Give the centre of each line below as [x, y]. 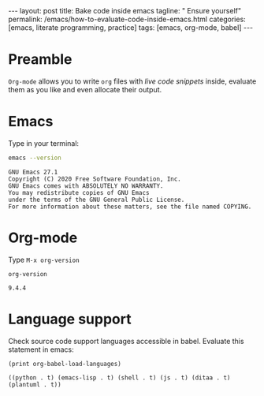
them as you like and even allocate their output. [85, 89]
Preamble [40, 60]
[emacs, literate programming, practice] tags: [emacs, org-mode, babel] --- [131, 28]
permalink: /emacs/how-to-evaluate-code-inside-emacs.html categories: [127, 19]
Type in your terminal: [44, 143]
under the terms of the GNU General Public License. [97, 200]
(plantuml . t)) [35, 384]
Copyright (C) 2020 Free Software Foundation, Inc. [95, 179]
